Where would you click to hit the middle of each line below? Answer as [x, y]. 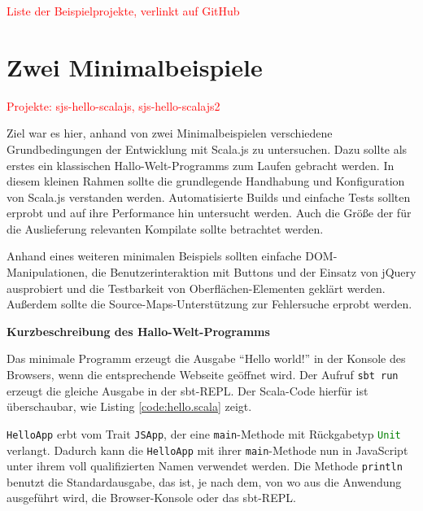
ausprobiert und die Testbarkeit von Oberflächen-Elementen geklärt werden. [196, 288]
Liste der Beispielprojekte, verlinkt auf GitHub [123, 11]
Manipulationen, [47, 272]
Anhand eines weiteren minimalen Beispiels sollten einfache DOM [170, 256]
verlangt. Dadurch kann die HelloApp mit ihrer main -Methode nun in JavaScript [207, 450]
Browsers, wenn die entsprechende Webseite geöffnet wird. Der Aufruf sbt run [203, 375]
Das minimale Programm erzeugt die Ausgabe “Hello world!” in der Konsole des [206, 358]
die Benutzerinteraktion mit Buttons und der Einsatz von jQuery [254, 272]
